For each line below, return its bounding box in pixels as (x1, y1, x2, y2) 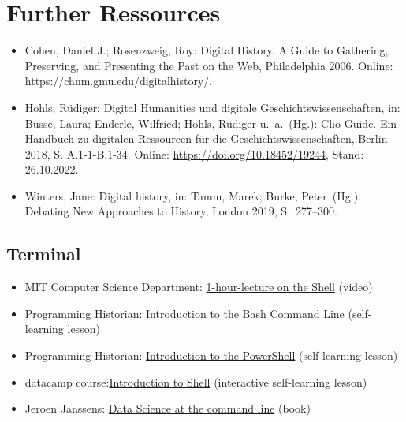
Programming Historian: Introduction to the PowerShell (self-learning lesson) (24, 347, 398, 364)
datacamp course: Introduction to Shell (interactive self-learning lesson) (24, 373, 367, 390)
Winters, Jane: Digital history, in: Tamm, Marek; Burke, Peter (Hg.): (24, 187, 362, 204)
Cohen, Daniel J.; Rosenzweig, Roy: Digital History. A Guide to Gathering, (24, 42, 389, 58)
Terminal (6, 241, 81, 266)
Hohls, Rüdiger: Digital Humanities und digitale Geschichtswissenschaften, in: (24, 99, 400, 115)
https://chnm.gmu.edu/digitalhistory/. (24, 73, 213, 89)
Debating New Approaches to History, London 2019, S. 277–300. (24, 203, 337, 219)
